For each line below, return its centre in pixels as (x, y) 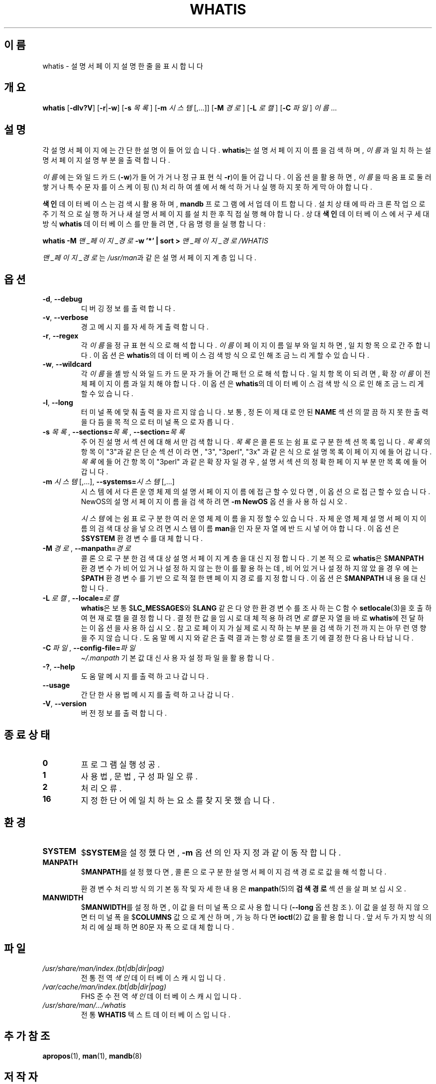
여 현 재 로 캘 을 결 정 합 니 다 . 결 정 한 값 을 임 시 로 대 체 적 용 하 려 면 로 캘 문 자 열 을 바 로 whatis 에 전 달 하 (252, 618)
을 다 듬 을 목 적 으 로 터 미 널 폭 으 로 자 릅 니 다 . (157, 422)
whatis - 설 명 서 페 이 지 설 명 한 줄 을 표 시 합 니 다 (123, 66)
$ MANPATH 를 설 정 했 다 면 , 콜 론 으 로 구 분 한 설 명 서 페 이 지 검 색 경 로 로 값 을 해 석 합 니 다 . (234, 871)
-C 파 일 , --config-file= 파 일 (89, 648)
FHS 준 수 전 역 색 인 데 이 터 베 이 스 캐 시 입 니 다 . (161, 996)
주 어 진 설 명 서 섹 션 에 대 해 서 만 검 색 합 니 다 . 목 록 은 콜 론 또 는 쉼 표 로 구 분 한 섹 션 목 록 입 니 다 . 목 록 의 (256, 442)
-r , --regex (60, 336)
